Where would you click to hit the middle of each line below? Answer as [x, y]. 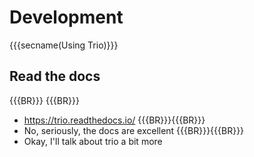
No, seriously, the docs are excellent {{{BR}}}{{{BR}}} [134, 130]
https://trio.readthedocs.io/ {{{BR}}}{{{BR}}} [114, 120]
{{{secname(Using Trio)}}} [64, 45]
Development [66, 17]
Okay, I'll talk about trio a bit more [93, 141]
